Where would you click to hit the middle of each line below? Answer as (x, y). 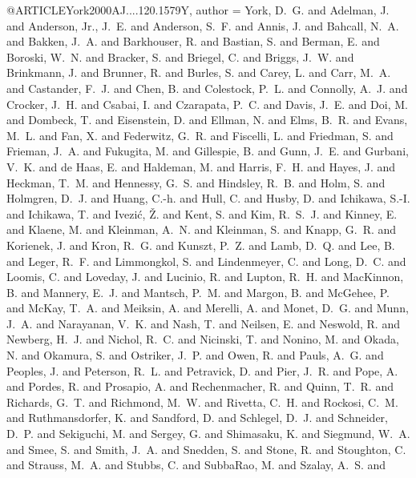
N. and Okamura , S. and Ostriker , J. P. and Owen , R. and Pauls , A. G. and (195, 355)
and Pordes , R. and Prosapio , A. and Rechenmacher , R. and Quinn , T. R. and (200, 386)
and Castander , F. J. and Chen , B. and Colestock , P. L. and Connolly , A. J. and (207, 88)
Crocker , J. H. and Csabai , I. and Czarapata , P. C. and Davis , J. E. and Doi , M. (207, 104)
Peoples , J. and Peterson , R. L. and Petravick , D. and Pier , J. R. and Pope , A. (202, 370)
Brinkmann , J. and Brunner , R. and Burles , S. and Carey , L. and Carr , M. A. (199, 72)
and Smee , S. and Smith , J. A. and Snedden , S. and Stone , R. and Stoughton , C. (206, 449)
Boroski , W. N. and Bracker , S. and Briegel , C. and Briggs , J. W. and (180, 56)
